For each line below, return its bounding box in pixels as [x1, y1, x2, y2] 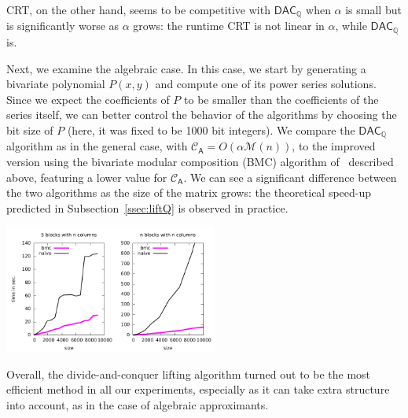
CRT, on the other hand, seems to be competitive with [6, 2, 270, 17]
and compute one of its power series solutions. [155, 76, 377, 92]
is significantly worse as [6, 17, 119, 34]
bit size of [6, 121, 53, 138]
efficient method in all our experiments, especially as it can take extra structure [6, 381, 390, 398]
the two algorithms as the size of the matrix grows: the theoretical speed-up [6, 184, 372, 201]
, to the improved [292, 138, 376, 154]
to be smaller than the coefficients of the [184, 91, 379, 107]
